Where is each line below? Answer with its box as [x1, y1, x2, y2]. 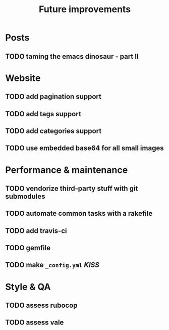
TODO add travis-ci [5, 226, 67, 235]
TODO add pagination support [5, 92, 102, 101]
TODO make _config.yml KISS [5, 261, 100, 269]
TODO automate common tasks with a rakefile [5, 209, 153, 218]
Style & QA [5, 281, 51, 293]
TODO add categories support [5, 126, 102, 135]
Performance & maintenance [5, 164, 128, 175]
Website [5, 72, 41, 84]
